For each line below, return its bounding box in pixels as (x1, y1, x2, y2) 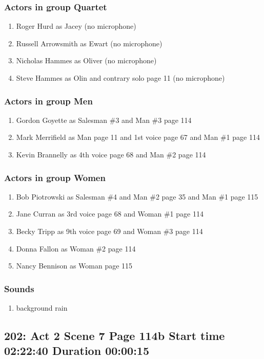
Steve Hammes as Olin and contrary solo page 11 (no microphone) (16, 73, 225, 83)
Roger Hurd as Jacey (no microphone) (16, 21, 136, 31)
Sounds (4, 282, 34, 295)
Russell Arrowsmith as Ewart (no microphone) (16, 38, 163, 48)
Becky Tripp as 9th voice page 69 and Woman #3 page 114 (16, 226, 203, 236)
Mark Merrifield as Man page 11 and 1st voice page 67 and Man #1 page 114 (16, 132, 260, 142)
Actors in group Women (4, 171, 106, 184)
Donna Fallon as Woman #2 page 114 (16, 243, 136, 254)
